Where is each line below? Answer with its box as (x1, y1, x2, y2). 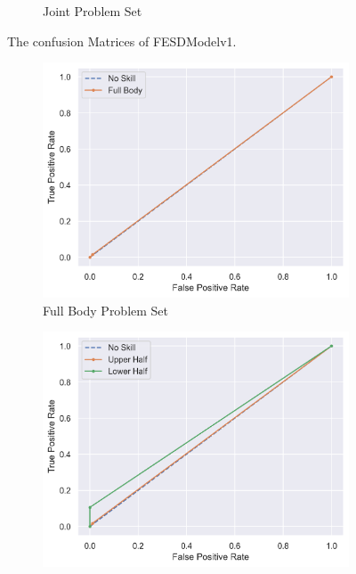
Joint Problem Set (43, 2, 142, 20)
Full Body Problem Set (43, 300, 169, 319)
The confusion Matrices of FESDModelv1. (7, 31, 237, 50)
